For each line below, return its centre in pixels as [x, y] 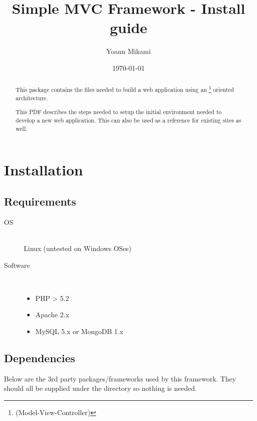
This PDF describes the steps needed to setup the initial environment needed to [119, 112]
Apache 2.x [52, 315]
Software [17, 265]
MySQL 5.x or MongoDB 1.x [79, 331]
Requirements [40, 201]
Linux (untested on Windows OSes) [78, 248]
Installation [43, 170]
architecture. [32, 98]
